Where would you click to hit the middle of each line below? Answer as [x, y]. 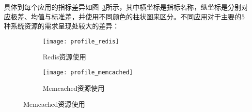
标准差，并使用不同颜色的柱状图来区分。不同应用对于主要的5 [148, 16]
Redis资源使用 [64, 57]
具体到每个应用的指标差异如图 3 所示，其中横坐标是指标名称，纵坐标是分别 [123, 7]
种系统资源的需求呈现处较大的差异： [62, 26]
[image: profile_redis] [81, 41]
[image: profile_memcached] [88, 73]
